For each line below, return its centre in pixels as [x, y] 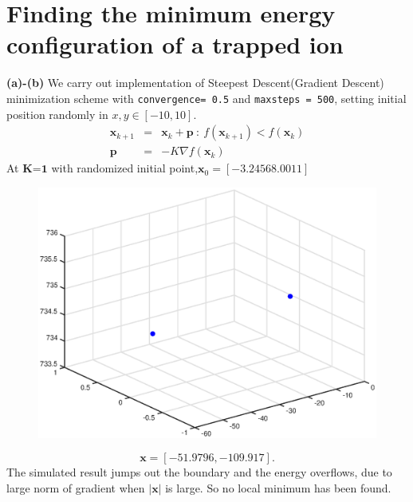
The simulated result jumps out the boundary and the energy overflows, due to [199, 472]
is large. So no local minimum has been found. [278, 487]
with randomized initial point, [125, 168]
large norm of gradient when [76, 487]
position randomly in [57, 114]
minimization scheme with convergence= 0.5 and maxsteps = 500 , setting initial [206, 98]
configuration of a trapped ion [175, 44]
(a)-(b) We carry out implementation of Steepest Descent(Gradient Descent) [195, 83]
